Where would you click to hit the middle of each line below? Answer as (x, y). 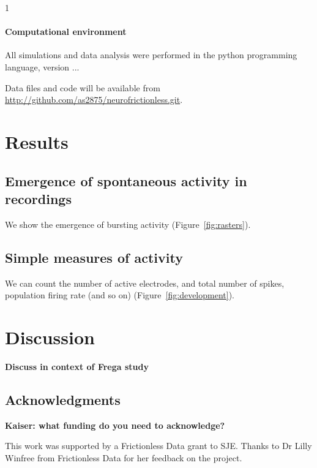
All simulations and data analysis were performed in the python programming (151, 55)
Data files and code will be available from (83, 87)
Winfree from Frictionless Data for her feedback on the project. (124, 457)
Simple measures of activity (94, 257)
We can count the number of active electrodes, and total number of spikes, (145, 283)
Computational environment (66, 32)
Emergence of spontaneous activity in (126, 180)
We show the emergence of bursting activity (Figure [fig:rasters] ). (128, 224)
